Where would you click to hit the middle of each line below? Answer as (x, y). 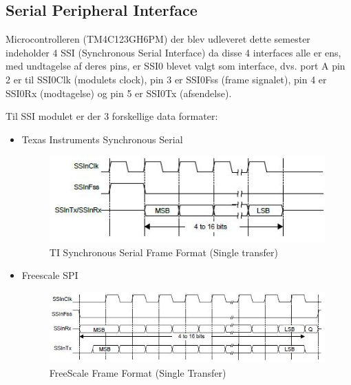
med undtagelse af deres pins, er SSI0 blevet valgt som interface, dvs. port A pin (175, 66)
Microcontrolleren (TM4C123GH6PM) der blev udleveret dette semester (158, 39)
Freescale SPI (50, 275)
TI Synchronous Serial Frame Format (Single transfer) (163, 252)
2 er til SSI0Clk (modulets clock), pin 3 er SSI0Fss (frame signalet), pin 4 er (166, 79)
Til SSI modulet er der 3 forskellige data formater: (112, 116)
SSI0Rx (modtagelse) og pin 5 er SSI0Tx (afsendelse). (119, 93)
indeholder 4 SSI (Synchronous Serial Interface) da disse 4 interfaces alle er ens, (173, 52)
